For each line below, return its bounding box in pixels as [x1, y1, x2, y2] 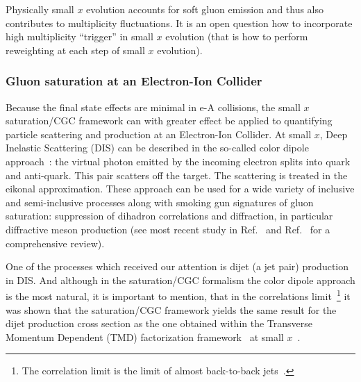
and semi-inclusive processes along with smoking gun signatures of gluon [6, 194, 314, 209]
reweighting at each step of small [6, 42, 145, 57]
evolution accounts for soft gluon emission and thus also [86, 2, 324, 16]
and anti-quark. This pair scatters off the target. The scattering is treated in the [6, 167, 348, 182]
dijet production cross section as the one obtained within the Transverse [6, 316, 313, 331]
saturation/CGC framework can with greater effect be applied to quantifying [6, 113, 333, 128]
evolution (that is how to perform [165, 29, 308, 44]
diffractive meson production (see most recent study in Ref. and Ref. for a [6, 222, 330, 236]
